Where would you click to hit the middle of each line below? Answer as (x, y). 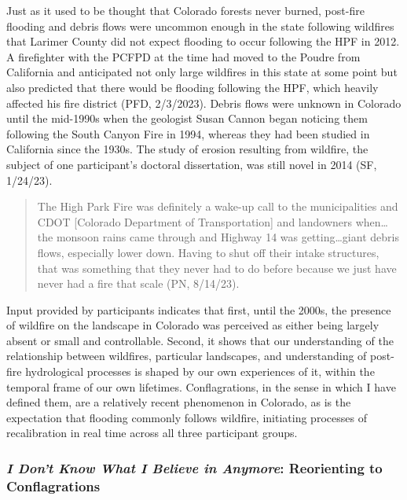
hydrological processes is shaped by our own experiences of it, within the (200, 371)
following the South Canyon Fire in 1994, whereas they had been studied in (188, 133)
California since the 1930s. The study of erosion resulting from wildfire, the (187, 149)
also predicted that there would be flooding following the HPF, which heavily (192, 87)
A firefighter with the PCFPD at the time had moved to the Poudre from (183, 56)
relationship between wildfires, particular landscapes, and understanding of (187, 356)
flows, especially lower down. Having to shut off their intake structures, (208, 252)
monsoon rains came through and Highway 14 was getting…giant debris (227, 237)
